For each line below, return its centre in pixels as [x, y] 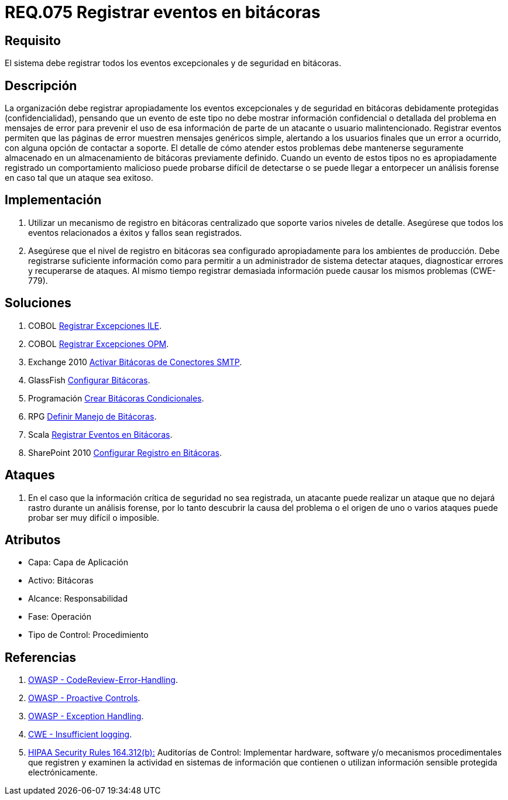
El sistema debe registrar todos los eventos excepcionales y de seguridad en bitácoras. [173, 63]
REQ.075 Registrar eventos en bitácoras [163, 12]
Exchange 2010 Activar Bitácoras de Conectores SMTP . [135, 362]
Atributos [33, 540]
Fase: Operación [60, 617]
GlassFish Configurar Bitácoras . [89, 380]
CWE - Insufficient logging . [80, 734]
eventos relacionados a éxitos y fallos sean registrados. [135, 232]
